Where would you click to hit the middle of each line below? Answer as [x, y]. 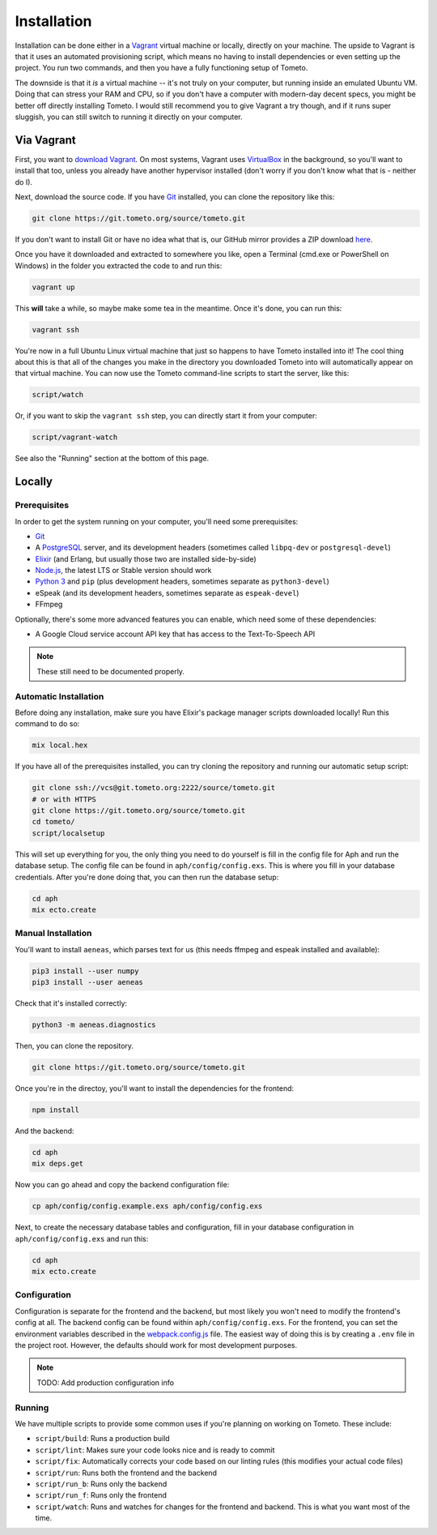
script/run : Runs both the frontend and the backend [126, 1473]
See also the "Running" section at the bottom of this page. [112, 459]
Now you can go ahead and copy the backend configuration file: [122, 1185]
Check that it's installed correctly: [71, 1003]
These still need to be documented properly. [111, 671]
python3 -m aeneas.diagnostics [94, 1025]
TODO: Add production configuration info [105, 1383]
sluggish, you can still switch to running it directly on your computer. [129, 117]
